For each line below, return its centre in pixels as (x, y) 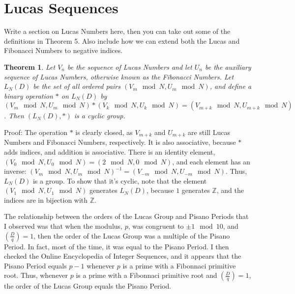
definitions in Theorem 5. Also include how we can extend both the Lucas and (122, 40)
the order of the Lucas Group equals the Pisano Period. (88, 286)
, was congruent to (156, 226)
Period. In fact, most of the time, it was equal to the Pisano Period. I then (117, 246)
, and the (230, 190)
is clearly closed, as (104, 132)
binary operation (29, 95)
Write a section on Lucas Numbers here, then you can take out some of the (117, 31)
